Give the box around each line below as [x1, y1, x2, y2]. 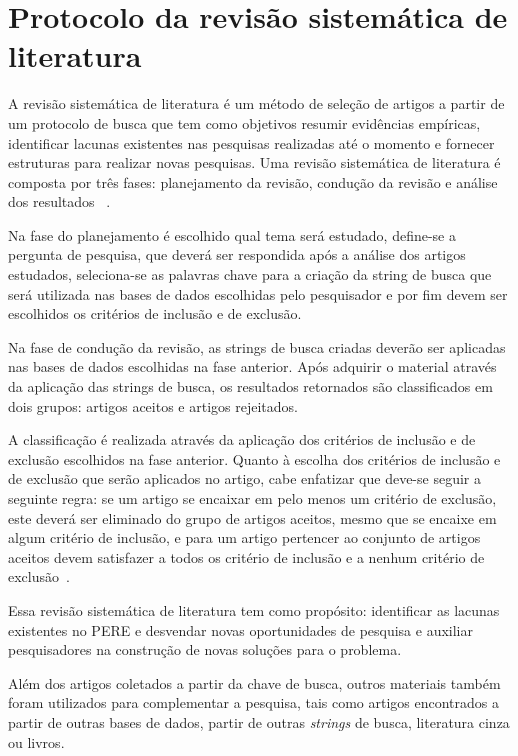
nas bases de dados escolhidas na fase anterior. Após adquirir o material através [8, 356, 497, 377]
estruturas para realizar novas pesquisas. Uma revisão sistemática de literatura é [8, 152, 501, 173]
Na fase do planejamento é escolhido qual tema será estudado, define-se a [8, 224, 456, 245]
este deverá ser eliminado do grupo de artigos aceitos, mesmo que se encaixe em [8, 507, 497, 528]
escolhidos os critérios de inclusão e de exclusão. [8, 303, 302, 324]
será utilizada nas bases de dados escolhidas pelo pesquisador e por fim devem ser [8, 283, 508, 304]
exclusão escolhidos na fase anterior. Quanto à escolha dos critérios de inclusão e [8, 448, 501, 469]
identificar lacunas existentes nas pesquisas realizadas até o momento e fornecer [8, 132, 495, 153]
